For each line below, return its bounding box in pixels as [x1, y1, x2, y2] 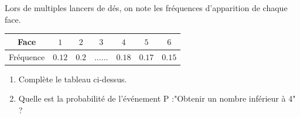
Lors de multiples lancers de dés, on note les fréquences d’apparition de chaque [5, 2, 288, 13]
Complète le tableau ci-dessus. [18, 72, 127, 85]
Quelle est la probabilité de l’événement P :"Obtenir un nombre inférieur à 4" [18, 92, 296, 105]
